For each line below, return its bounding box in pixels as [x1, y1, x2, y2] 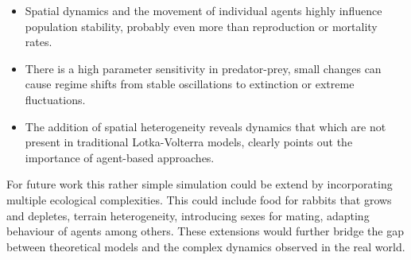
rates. [25, 33, 52, 50]
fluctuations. [25, 91, 86, 107]
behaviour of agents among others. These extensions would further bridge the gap [6, 223, 404, 239]
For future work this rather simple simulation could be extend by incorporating [6, 176, 393, 192]
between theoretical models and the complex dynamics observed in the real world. [6, 238, 405, 254]
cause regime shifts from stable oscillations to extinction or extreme [25, 76, 355, 92]
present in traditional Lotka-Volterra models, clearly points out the [25, 134, 353, 150]
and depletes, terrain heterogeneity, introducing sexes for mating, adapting [6, 207, 370, 223]
